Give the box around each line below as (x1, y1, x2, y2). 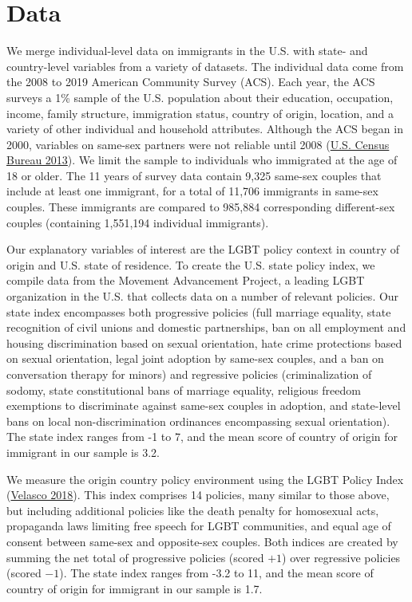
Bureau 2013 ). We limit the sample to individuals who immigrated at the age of (6, 151, 398, 168)
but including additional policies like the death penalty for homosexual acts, (6, 502, 379, 518)
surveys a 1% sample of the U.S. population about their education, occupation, (6, 89, 394, 105)
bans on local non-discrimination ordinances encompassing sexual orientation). (6, 412, 390, 429)
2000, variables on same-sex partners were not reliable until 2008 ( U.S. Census (6, 136, 390, 152)
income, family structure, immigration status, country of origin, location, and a (6, 104, 394, 121)
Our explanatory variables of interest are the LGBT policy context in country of (6, 241, 400, 258)
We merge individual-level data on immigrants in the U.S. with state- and (6, 42, 368, 59)
